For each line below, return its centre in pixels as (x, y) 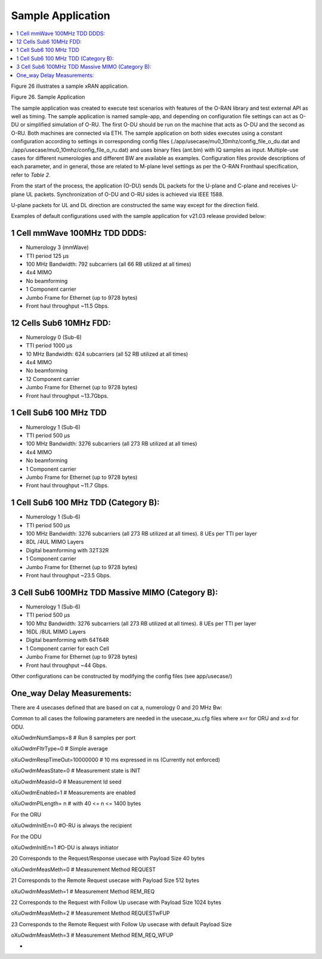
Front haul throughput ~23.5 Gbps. (69, 575)
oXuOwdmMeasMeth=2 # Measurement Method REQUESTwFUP (90, 913)
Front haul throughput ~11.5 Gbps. (68, 306)
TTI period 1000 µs (49, 346)
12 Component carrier (53, 379)
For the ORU (26, 814)
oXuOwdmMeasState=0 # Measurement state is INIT (76, 771)
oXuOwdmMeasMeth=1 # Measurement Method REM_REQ (83, 891)
